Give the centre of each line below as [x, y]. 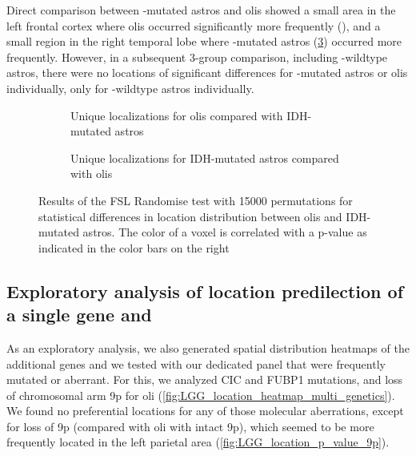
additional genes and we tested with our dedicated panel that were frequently [196, 363]
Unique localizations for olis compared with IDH [189, 115]
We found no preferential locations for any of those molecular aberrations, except [205, 411]
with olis [92, 174]
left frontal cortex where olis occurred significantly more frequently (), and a [194, 25]
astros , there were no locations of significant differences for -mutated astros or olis [207, 73]
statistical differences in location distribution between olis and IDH [203, 216]
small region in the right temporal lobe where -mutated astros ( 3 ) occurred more [204, 41]
